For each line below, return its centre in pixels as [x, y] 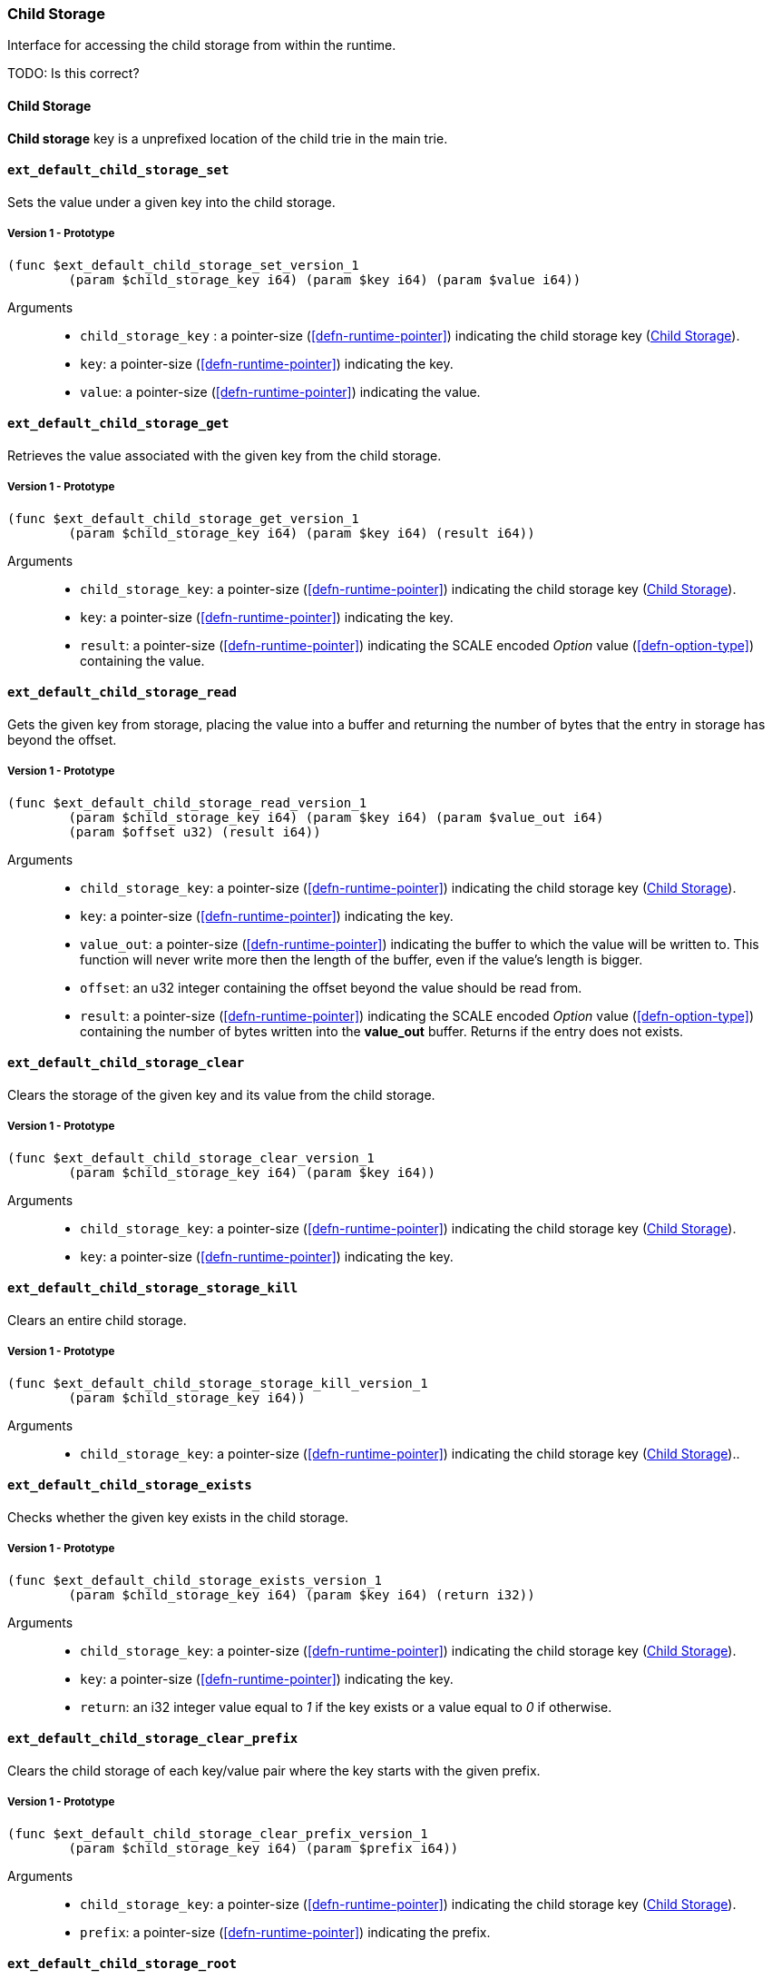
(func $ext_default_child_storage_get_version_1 [183, 518]
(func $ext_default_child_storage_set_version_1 [183, 265]
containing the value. [142, 660]
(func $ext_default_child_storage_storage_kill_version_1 [218, 1383]
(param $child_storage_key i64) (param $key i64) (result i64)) [302, 533]
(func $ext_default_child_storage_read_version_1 [187, 802]
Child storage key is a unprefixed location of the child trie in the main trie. [228, 138]
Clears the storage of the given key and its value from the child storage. [221, 1094]
